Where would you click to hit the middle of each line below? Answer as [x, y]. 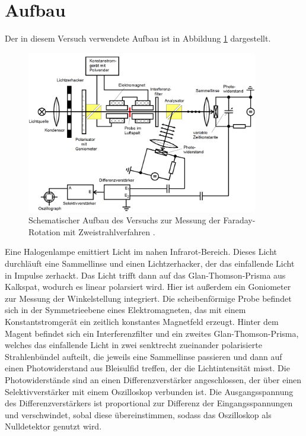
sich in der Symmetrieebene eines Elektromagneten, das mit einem [125, 310]
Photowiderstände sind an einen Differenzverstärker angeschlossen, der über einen [153, 379]
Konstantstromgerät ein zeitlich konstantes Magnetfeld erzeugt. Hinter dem [142, 321]
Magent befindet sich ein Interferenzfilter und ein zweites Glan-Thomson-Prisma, [152, 333]
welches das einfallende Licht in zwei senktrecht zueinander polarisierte [133, 345]
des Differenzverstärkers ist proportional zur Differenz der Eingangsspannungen [149, 403]
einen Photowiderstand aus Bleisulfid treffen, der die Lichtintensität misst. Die [147, 368]
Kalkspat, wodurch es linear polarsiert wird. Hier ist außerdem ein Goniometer [148, 287]
